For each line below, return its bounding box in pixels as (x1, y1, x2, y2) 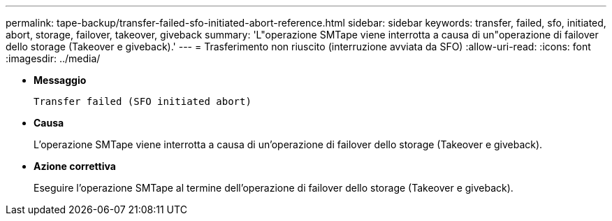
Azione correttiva (34, 160, 116, 172)
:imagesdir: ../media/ (6, 52, 101, 64)
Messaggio (34, 74, 87, 86)
